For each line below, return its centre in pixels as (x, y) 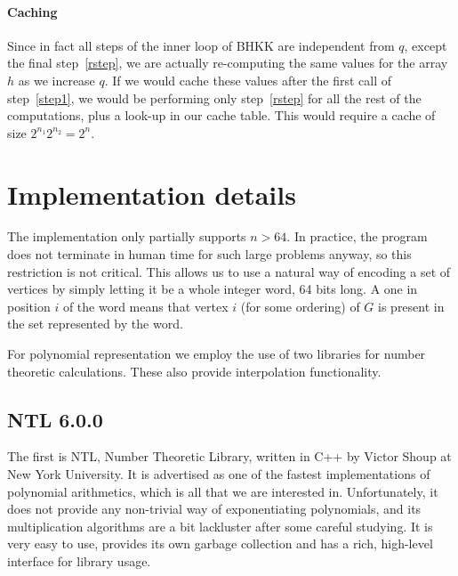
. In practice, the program (357, 236)
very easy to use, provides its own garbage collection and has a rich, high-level (220, 544)
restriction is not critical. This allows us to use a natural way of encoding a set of (229, 271)
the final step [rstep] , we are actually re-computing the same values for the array (228, 63)
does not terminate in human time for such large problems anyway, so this (209, 254)
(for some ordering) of (300, 306)
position (29, 306)
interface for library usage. (79, 561)
